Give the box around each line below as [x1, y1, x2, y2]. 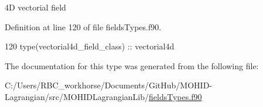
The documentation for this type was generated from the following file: [5, 59, 259, 72]
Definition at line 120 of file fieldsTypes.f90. [5, 20, 162, 33]
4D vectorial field [5, 1, 66, 13]
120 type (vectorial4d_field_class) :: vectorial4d [5, 40, 175, 52]
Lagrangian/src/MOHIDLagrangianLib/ [5, 90, 149, 102]
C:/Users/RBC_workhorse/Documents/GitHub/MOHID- [5, 79, 213, 91]
